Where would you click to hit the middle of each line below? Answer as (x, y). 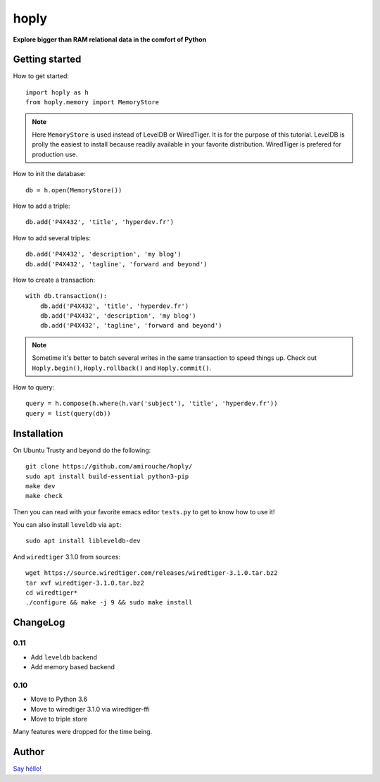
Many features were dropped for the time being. (83, 732)
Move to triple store (59, 719)
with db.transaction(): (66, 296)
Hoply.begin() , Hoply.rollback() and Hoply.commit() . (122, 368)
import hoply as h (57, 92)
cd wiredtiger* (52, 593)
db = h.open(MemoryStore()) (74, 190)
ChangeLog (39, 622)
